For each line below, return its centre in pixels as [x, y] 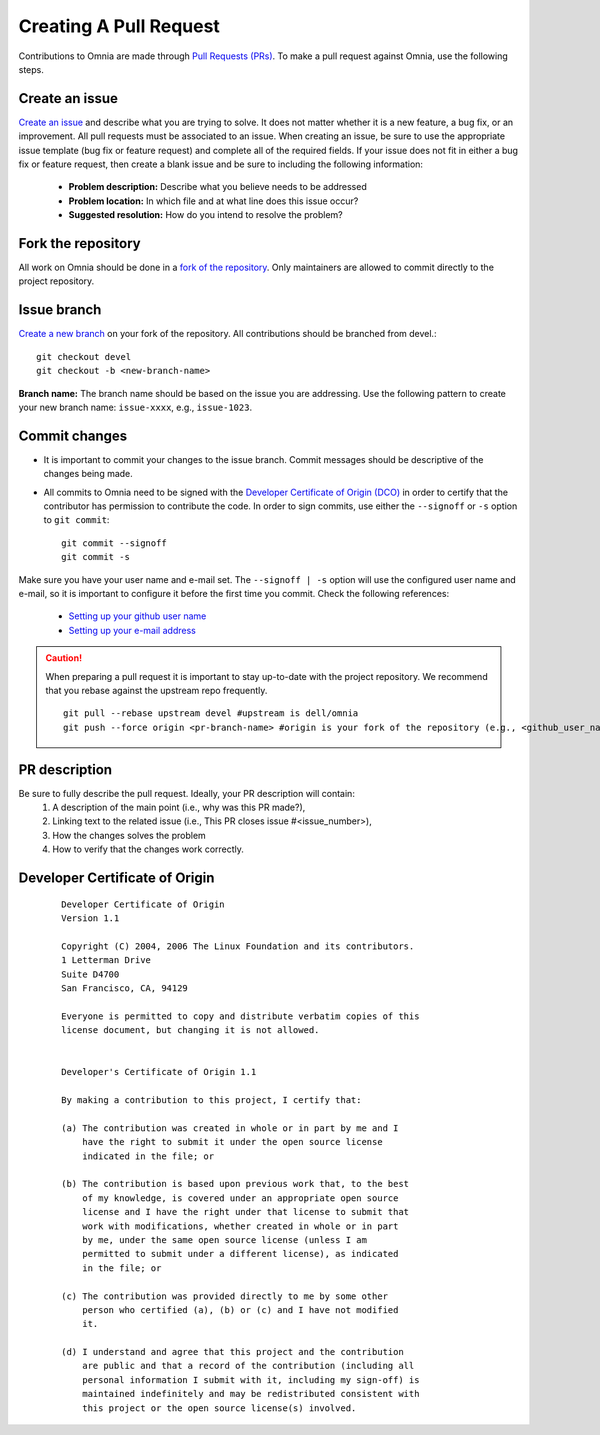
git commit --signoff [114, 543]
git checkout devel [84, 356]
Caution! [64, 658]
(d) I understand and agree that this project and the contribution [232, 1352]
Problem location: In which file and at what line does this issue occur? [213, 201]
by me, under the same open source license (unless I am [224, 1239]
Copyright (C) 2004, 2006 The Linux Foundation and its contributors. [238, 946]
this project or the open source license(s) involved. [219, 1408]
